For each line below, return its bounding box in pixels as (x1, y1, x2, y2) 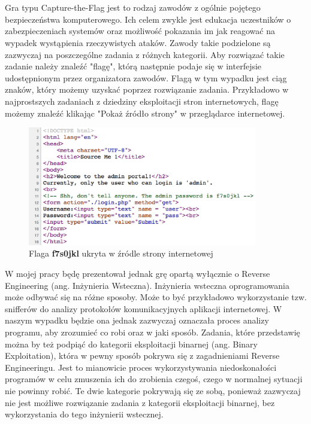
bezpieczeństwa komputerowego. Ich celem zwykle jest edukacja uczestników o (5, 13, 291, 25)
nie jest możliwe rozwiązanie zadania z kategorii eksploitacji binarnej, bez (5, 396, 275, 408)
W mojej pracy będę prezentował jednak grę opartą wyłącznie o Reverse (5, 267, 270, 280)
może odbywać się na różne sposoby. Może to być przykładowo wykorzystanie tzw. (5, 291, 307, 303)
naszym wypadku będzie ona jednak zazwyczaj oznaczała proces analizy (5, 314, 269, 327)
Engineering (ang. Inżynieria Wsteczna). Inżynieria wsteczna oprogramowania (5, 279, 290, 291)
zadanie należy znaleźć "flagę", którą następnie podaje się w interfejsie (5, 60, 262, 72)
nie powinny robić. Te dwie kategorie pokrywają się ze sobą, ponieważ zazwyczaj (5, 384, 301, 396)
